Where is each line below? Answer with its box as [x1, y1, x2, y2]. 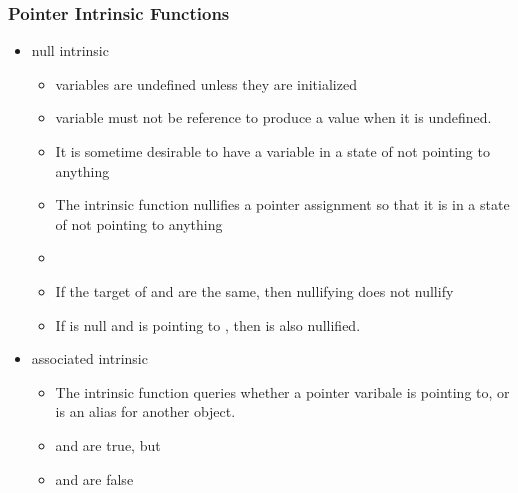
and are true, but [55, 434, 161, 455]
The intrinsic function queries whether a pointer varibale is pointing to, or [55, 381, 510, 402]
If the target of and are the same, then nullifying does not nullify [55, 280, 454, 301]
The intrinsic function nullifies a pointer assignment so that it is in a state [55, 194, 510, 215]
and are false [55, 468, 134, 489]
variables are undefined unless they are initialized [55, 73, 357, 94]
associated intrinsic [31, 348, 148, 369]
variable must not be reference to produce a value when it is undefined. [55, 107, 492, 128]
